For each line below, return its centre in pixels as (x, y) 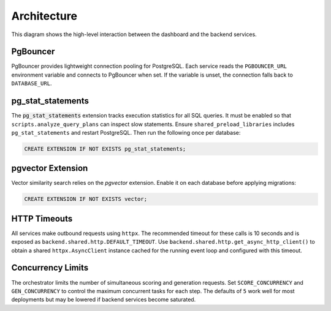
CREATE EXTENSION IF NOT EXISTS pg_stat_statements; (105, 149)
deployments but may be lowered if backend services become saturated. (104, 299)
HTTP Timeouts (42, 218)
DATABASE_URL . (32, 83)
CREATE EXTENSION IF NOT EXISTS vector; (86, 199)
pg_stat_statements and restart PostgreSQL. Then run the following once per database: (126, 132)
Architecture (44, 16)
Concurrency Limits (50, 268)
